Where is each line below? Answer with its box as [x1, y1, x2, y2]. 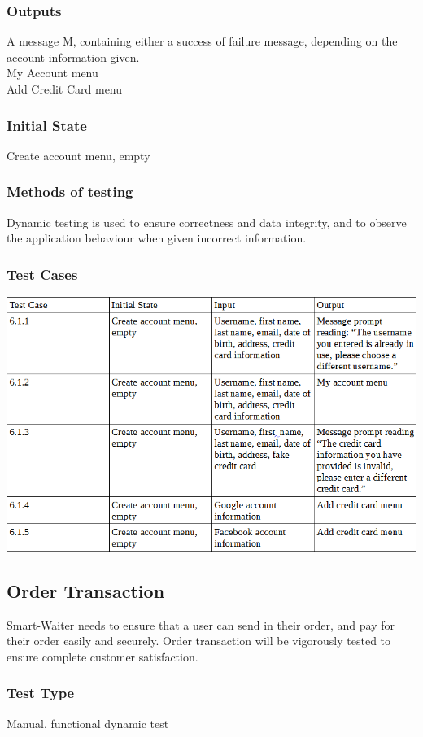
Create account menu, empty [7, 146, 150, 164]
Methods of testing [7, 181, 133, 202]
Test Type [7, 682, 75, 703]
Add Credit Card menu [7, 81, 123, 97]
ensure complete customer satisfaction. [7, 648, 198, 665]
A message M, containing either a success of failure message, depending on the [7, 33, 398, 50]
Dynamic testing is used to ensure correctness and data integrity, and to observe [7, 213, 407, 230]
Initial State [7, 115, 87, 135]
